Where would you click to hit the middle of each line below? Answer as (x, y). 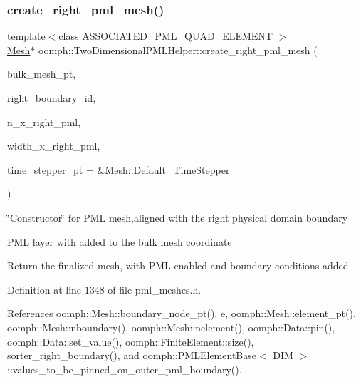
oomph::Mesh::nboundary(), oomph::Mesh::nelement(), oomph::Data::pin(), (171, 327)
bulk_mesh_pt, (42, 74)
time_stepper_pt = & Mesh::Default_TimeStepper (119, 169)
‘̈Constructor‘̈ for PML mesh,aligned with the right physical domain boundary (178, 217)
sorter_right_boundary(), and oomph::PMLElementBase (132, 355)
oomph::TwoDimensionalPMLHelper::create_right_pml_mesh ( (178, 50)
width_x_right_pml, (54, 146)
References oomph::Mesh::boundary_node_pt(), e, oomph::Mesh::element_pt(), (182, 313)
